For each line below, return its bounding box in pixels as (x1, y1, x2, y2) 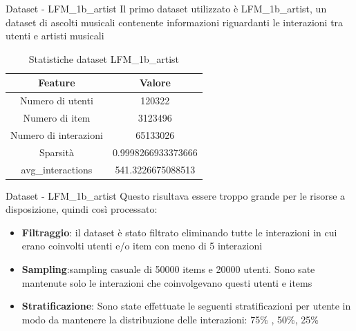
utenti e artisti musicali (6, 28, 104, 43)
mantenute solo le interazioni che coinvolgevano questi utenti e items (21, 275, 312, 290)
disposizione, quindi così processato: (6, 202, 158, 216)
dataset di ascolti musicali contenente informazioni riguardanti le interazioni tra (6, 15, 344, 29)
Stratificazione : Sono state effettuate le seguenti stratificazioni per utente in (21, 299, 351, 313)
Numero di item (23, 111, 91, 125)
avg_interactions (21, 162, 93, 176)
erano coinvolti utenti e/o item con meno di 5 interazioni (21, 238, 263, 253)
